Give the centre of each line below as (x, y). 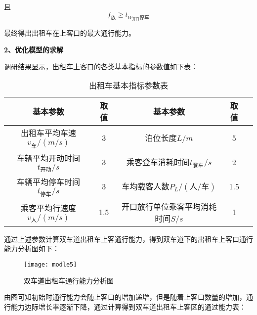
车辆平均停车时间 (48, 182)
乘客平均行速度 (48, 208)
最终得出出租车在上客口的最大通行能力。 (70, 33)
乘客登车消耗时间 (158, 162)
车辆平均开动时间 (48, 158)
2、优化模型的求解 (34, 50)
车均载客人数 (146, 186)
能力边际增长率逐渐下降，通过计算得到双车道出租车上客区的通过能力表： (128, 306)
